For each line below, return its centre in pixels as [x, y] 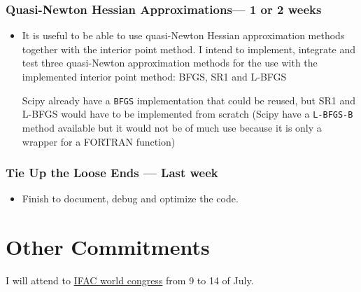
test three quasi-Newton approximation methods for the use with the [170, 63]
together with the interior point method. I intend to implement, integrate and [189, 49]
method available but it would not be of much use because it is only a [172, 127]
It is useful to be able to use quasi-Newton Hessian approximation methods [183, 35]
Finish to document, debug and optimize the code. [130, 199]
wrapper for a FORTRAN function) [99, 141]
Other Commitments [108, 247]
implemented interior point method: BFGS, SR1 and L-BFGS [154, 76]
